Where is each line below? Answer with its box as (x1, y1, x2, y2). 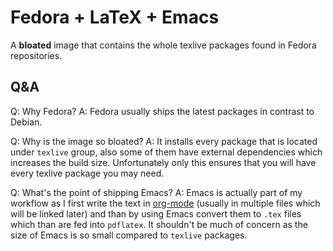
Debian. (10, 116, 43, 128)
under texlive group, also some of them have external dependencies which (10, 146, 323, 158)
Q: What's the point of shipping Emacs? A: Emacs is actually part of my (10, 186, 303, 198)
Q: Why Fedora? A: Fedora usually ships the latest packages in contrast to (10, 105, 315, 117)
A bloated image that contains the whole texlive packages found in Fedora (10, 39, 317, 51)
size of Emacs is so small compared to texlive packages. (10, 229, 248, 241)
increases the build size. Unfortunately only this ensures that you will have (10, 156, 317, 168)
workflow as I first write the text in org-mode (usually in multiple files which (10, 197, 321, 209)
